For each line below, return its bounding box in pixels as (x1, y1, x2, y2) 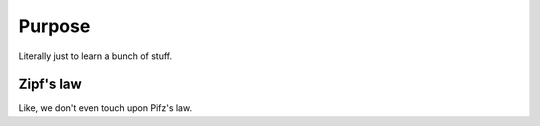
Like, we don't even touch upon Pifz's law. (18, 102, 193, 114)
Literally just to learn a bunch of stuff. (18, 50, 173, 62)
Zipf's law (18, 76, 82, 93)
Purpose (18, 15, 91, 37)
